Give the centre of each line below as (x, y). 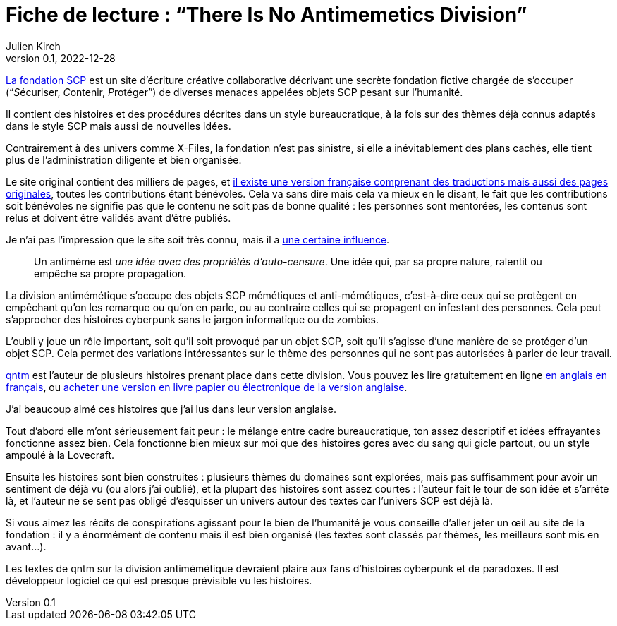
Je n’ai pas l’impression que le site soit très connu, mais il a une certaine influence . (198, 239)
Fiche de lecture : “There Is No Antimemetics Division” (267, 15)
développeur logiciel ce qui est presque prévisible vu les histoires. (159, 580)
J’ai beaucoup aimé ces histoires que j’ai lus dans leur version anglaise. (171, 409)
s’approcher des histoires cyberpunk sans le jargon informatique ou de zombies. (193, 319)
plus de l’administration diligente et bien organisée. (124, 159)
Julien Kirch (33, 46)
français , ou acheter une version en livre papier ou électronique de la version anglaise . (207, 387)
